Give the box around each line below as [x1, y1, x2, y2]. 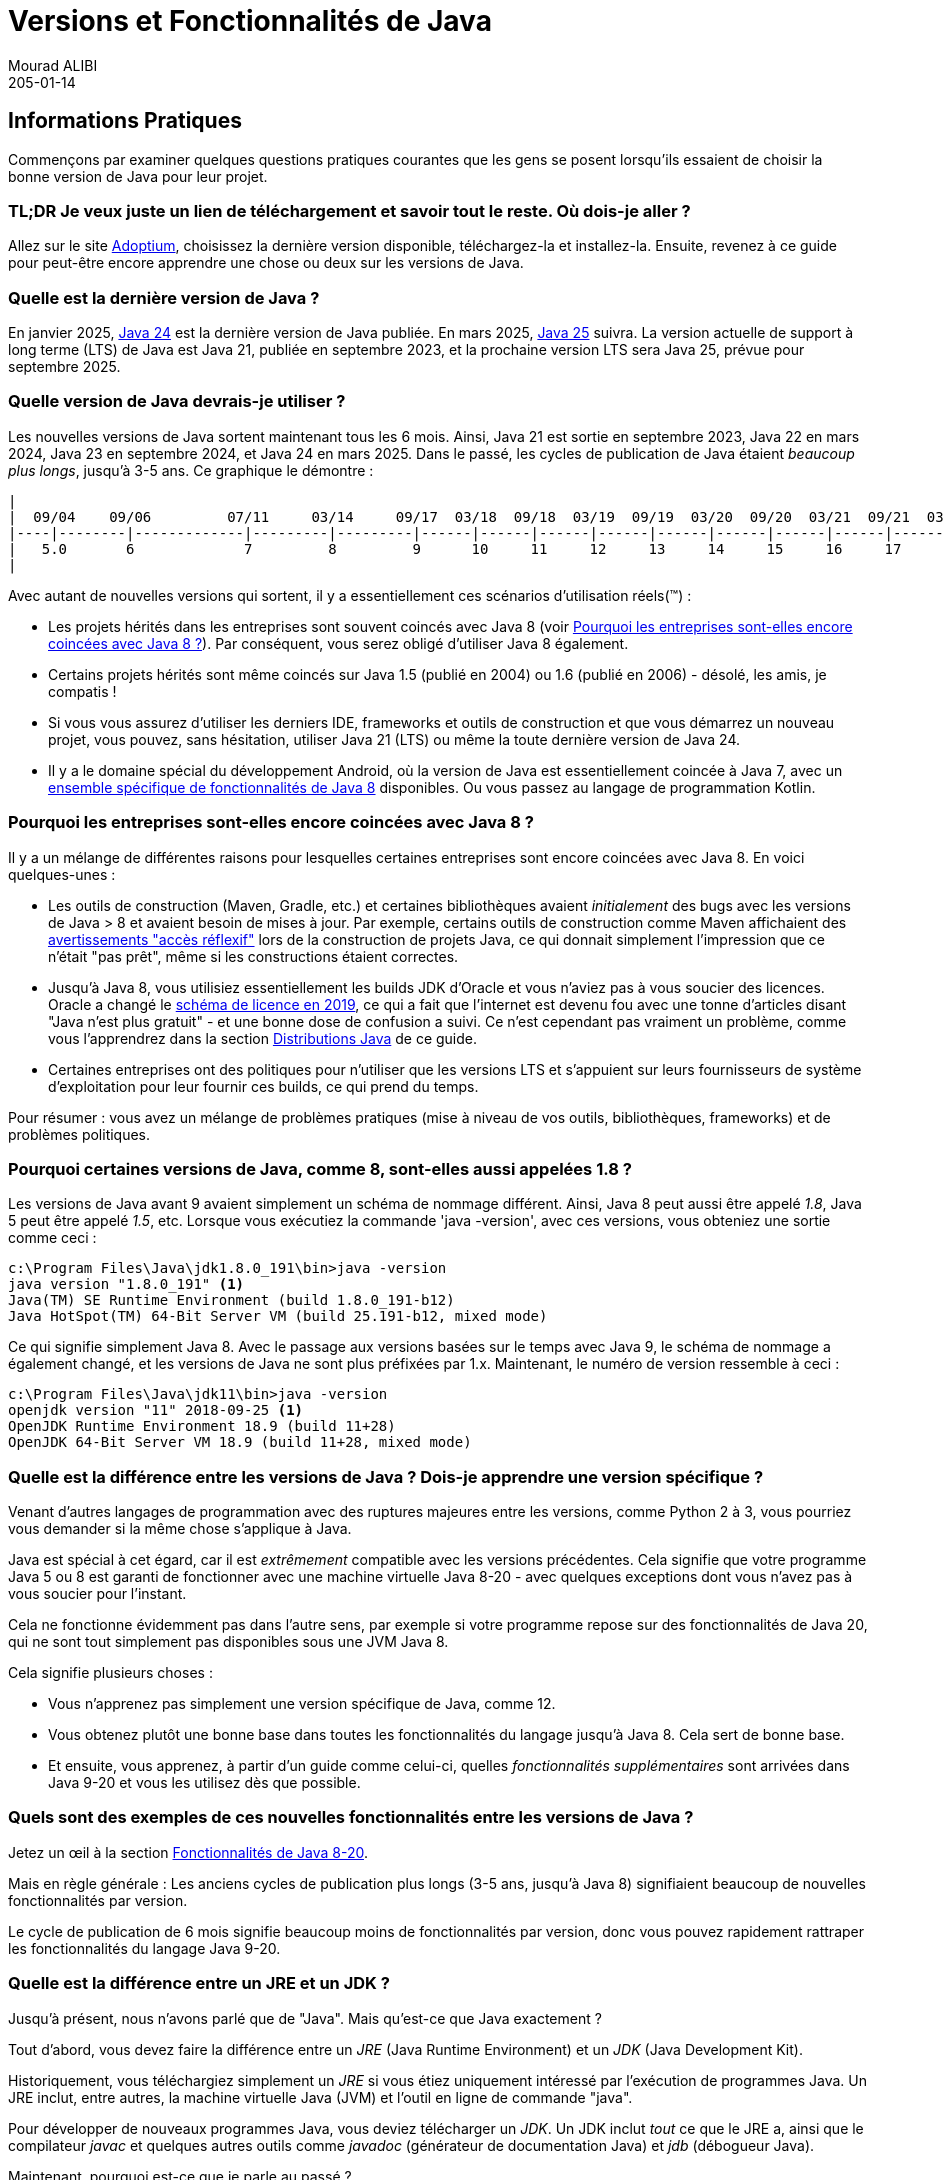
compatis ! [48, 682, 117, 700]
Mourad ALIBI [8, 56, 98, 74]
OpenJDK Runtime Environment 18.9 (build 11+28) [8, 1418, 396, 1435]
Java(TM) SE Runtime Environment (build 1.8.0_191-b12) [8, 1292, 455, 1309]
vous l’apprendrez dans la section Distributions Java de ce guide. [48, 1029, 478, 1047]
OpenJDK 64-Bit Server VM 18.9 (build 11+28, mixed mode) [8, 1434, 472, 1451]
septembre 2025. [8, 358, 121, 376]
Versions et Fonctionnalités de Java [8, 4, 492, 38]
